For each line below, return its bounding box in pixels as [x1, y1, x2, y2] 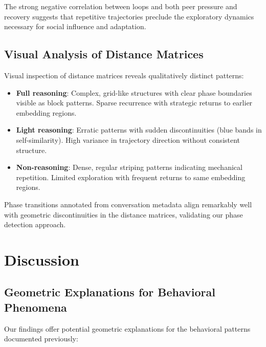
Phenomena [4, 299, 67, 315]
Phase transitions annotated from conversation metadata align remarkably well [4, 199, 252, 209]
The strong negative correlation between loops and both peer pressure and [4, 1, 237, 11]
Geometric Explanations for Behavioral [4, 284, 216, 300]
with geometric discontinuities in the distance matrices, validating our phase [4, 209, 243, 220]
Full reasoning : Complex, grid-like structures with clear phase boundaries [16, 87, 252, 98]
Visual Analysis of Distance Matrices [4, 46, 204, 62]
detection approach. [4, 219, 66, 230]
